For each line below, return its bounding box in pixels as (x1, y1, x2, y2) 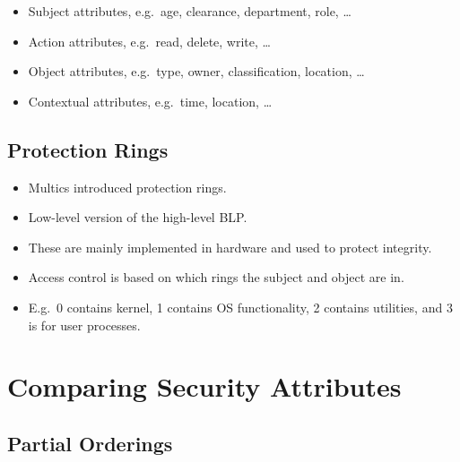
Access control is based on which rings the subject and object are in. (28, 268, 404, 287)
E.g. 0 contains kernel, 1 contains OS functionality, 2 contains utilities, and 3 (28, 297, 453, 316)
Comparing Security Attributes (7, 368, 402, 405)
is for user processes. (28, 315, 141, 334)
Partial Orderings (7, 429, 173, 457)
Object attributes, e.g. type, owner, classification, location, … (28, 62, 365, 81)
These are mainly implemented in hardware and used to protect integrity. (28, 237, 432, 256)
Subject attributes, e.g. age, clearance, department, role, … (28, 2, 352, 20)
